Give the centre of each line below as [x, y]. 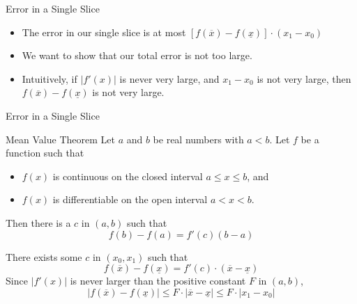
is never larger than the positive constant [158, 281]
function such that [45, 153]
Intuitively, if [50, 78]
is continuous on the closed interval [128, 176]
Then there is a [38, 222]
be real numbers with [198, 139]
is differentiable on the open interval [130, 199]
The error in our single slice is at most [104, 32]
